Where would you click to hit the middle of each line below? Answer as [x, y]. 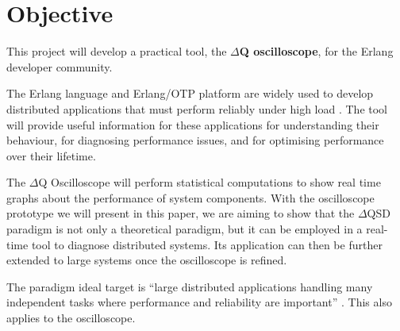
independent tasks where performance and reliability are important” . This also [199, 302]
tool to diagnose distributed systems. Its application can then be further [207, 244]
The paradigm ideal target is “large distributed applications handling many [190, 286]
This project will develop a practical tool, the [117, 51]
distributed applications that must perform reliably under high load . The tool [197, 108]
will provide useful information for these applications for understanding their [193, 124]
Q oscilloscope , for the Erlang [316, 51]
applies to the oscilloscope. [71, 318]
